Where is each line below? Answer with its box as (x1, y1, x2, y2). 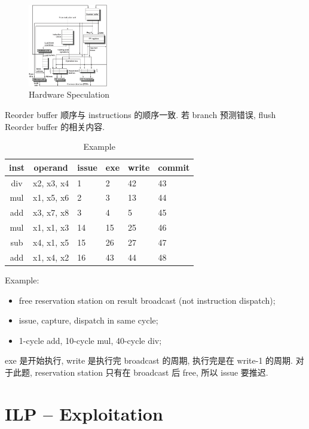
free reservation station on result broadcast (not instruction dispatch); (19, 294, 276, 306)
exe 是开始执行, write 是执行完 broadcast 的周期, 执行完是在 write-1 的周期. (5, 354, 293, 367)
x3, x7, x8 (33, 206, 69, 219)
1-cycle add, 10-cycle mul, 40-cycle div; (19, 334, 162, 346)
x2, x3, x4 (33, 176, 69, 189)
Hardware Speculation (29, 88, 110, 101)
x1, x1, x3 (33, 221, 69, 234)
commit (158, 161, 190, 173)
